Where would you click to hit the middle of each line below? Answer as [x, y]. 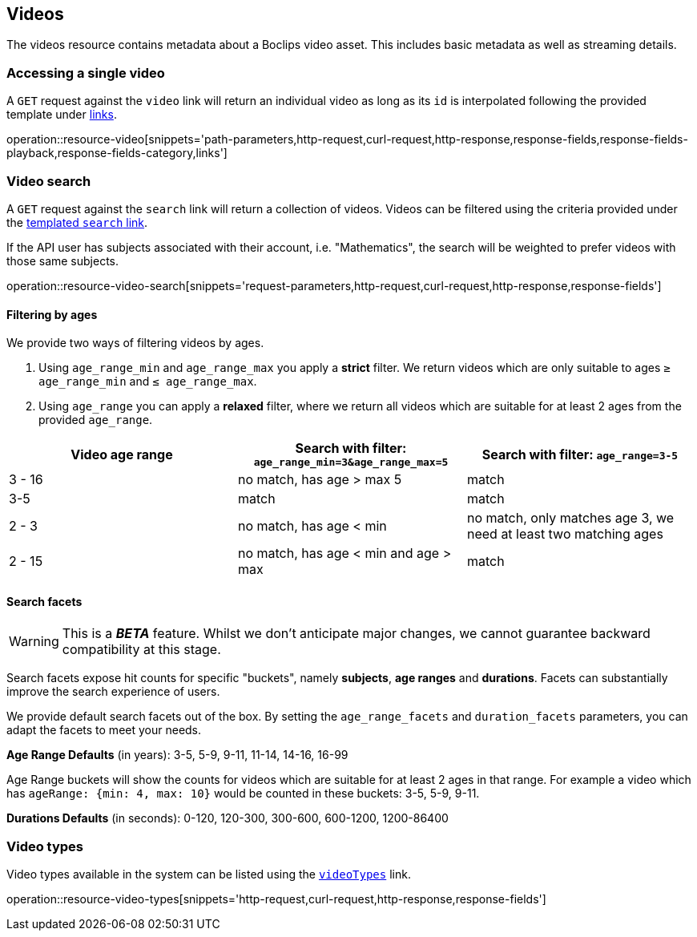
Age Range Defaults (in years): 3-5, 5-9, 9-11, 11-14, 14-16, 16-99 [177, 755]
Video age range [122, 454]
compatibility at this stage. [141, 650]
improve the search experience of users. [113, 692]
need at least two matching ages [565, 534]
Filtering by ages [52, 314]
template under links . [62, 115]
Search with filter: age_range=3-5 [580, 454]
